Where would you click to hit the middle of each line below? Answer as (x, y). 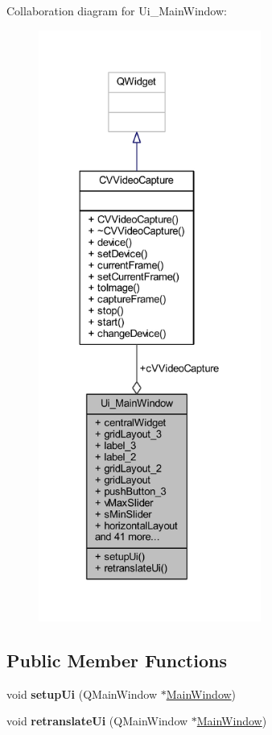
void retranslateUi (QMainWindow (97, 721)
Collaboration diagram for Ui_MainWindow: (117, 10)
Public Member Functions (117, 660)
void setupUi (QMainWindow (82, 693)
